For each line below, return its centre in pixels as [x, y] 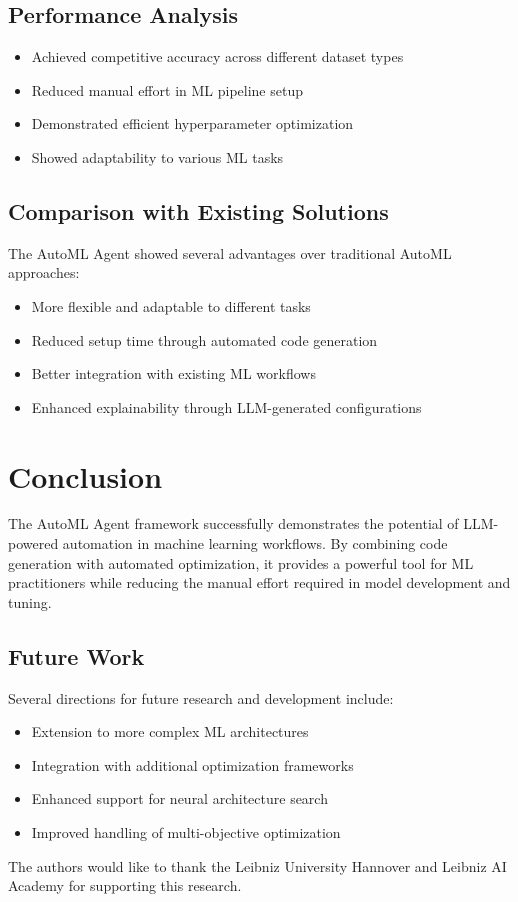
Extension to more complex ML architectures [170, 731]
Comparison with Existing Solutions [198, 210]
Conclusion [85, 475]
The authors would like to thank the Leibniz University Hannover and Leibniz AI [257, 865]
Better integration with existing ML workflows [173, 373]
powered [33, 543]
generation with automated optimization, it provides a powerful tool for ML [241, 562]
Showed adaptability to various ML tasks [157, 156]
